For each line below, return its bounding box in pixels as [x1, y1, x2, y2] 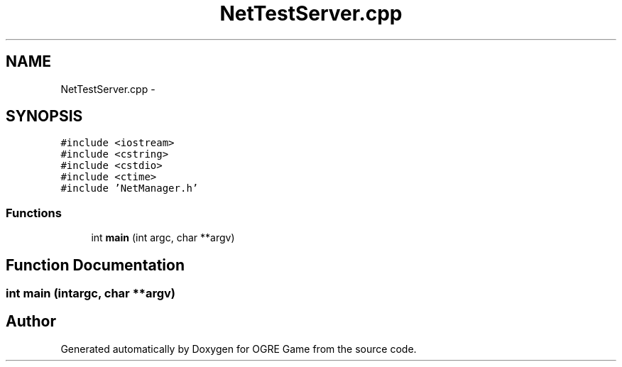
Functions [6, 205, 62, 220]
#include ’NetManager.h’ [60, 182, 199, 195]
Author [6, 312, 56, 331]
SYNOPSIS [6, 107, 83, 126]
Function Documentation [6, 256, 185, 274]
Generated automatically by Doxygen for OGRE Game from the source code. [60, 342, 417, 355]
